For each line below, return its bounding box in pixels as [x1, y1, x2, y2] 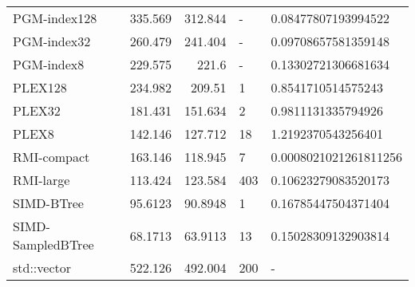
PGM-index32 [13, 32, 91, 50]
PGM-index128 [13, 9, 97, 27]
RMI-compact [13, 147, 90, 166]
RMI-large [13, 171, 70, 189]
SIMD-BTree [13, 194, 84, 212]
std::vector [13, 258, 72, 277]
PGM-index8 [13, 55, 85, 73]
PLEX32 [13, 101, 61, 120]
